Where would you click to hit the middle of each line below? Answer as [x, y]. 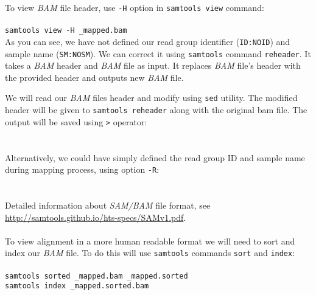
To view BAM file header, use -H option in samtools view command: [135, 7]
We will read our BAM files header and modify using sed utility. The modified [151, 98]
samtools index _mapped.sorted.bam [77, 286]
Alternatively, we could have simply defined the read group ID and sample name [155, 157]
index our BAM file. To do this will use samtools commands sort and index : [150, 253]
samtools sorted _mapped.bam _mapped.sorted [97, 276]
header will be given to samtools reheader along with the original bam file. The [156, 110]
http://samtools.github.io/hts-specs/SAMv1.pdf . [96, 217]
